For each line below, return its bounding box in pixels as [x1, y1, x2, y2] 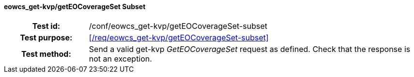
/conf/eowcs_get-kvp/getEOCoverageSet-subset [89, 21, 267, 31]
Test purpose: [20, 32, 73, 42]
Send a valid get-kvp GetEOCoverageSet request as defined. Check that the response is [89, 44, 411, 54]
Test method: [21, 49, 71, 59]
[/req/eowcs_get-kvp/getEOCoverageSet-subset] [89, 32, 269, 42]
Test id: [32, 21, 61, 31]
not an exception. [89, 53, 152, 64]
